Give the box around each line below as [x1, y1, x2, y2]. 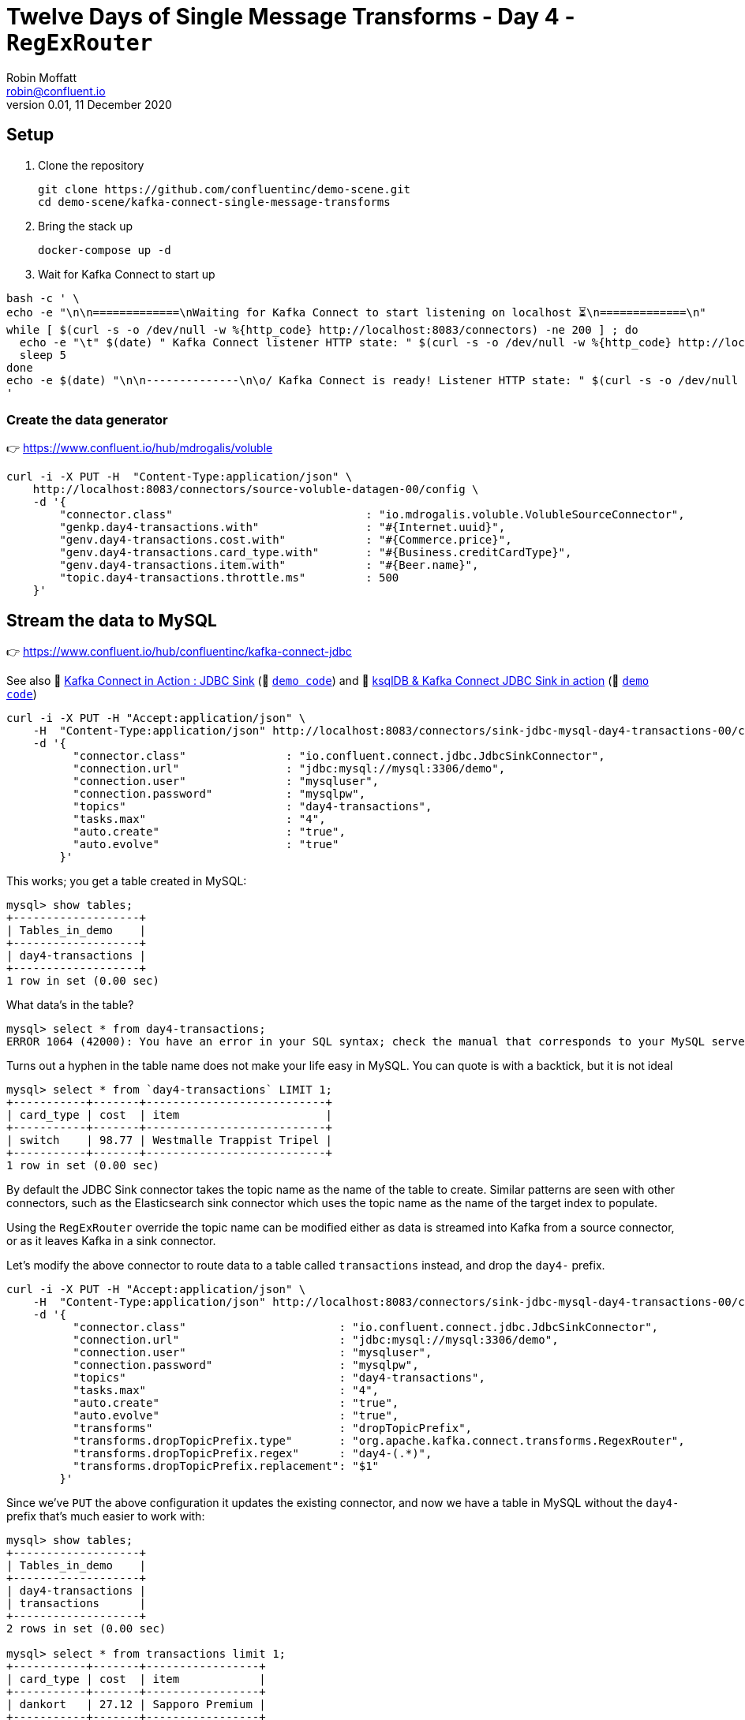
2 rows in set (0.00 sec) [6, 1622, 167, 1636]
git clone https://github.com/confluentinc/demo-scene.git [38, 182, 411, 196]
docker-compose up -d [38, 243, 171, 256]
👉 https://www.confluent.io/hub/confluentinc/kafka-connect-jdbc [6, 645, 352, 659]
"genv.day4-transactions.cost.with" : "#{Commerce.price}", [59, 533, 512, 547]
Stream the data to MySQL [6, 610, 217, 630]
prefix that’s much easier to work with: [6, 1509, 205, 1524]
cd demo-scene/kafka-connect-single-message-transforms [38, 195, 391, 208]
